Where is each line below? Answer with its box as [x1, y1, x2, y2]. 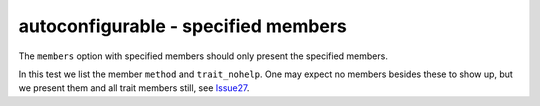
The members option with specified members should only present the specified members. [18, 50, 389, 62]
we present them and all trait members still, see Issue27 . [18, 82, 250, 94]
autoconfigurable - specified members [18, 15, 347, 37]
